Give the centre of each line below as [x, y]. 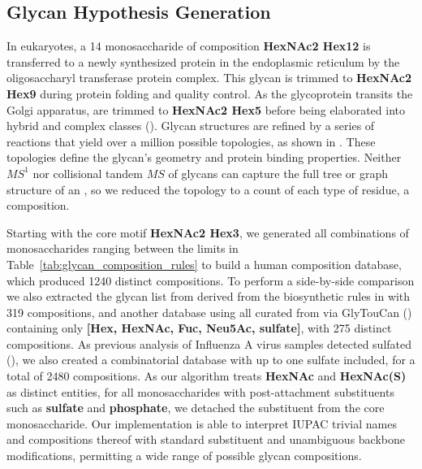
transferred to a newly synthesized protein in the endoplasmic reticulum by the [203, 61]
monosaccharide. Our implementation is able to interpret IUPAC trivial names [202, 423]
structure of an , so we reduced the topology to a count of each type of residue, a [208, 189]
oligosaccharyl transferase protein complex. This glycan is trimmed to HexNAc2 [209, 78]
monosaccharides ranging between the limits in [123, 248]
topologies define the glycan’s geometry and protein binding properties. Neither [204, 157]
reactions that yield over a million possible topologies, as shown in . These [191, 141]
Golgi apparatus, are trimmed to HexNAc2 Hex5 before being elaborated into [206, 109]
